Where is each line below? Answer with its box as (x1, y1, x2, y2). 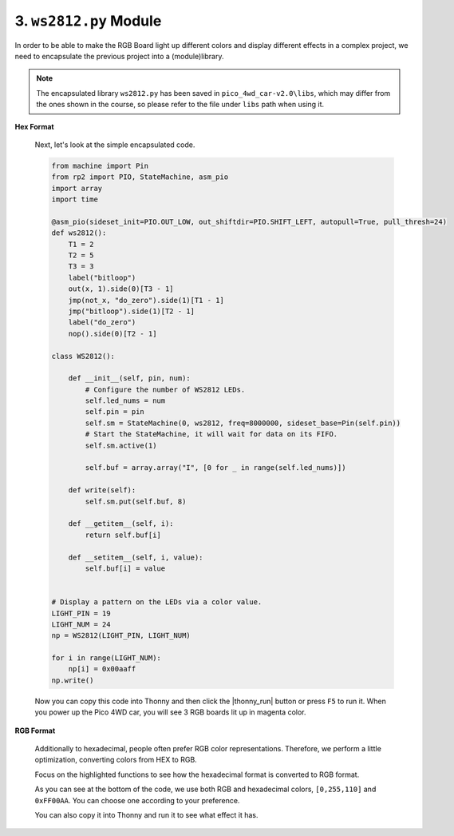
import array (51, 184, 103, 193)
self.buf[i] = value (85, 563, 166, 573)
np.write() (51, 675, 94, 685)
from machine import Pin (51, 161, 149, 170)
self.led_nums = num (85, 396, 166, 405)
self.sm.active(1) (85, 440, 157, 450)
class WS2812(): (51, 352, 116, 360)
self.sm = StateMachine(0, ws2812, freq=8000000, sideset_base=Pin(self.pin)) (85, 418, 401, 428)
